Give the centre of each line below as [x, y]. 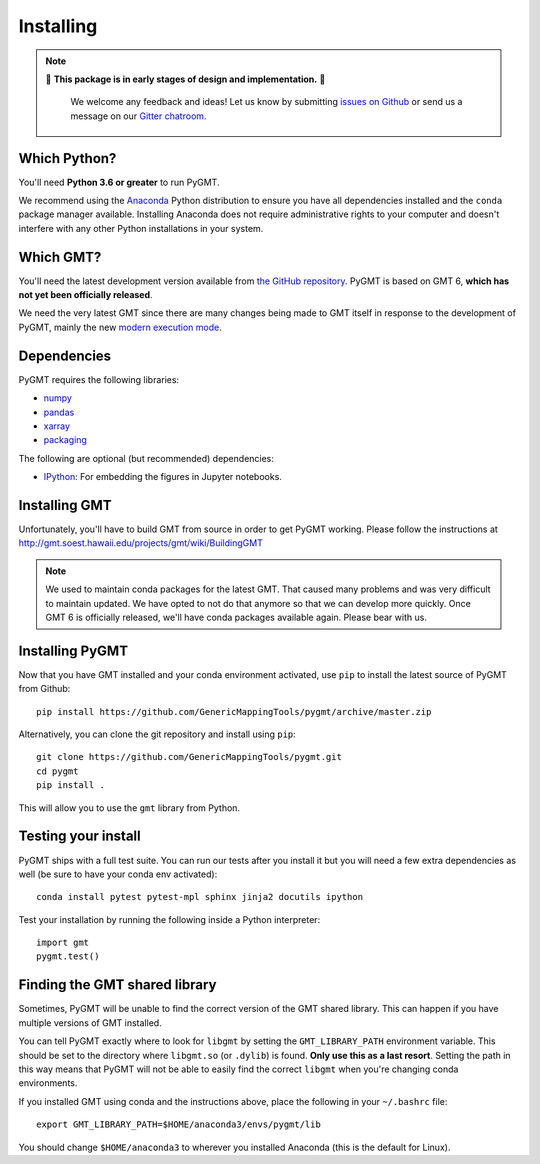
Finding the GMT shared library [117, 985]
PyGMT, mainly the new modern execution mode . [120, 327]
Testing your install [79, 836]
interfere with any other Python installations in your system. [141, 228]
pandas [59, 412]
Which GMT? [60, 256]
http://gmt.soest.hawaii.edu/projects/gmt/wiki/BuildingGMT [141, 543]
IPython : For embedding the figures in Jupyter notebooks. [162, 477]
